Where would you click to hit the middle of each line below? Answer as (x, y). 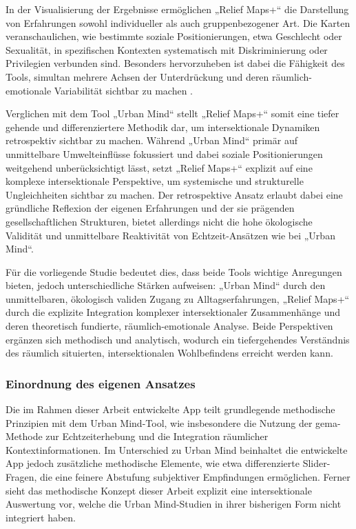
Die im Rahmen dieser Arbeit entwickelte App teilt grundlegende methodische (170, 409)
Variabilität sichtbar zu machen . (124, 90)
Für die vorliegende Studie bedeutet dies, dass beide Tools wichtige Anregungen (174, 271)
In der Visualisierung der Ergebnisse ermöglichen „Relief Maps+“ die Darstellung (177, 9)
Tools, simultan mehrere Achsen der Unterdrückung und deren (137, 76)
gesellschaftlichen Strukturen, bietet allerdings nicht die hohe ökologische (159, 221)
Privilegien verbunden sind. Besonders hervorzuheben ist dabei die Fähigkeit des (175, 63)
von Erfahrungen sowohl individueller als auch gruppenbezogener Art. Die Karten (178, 22)
